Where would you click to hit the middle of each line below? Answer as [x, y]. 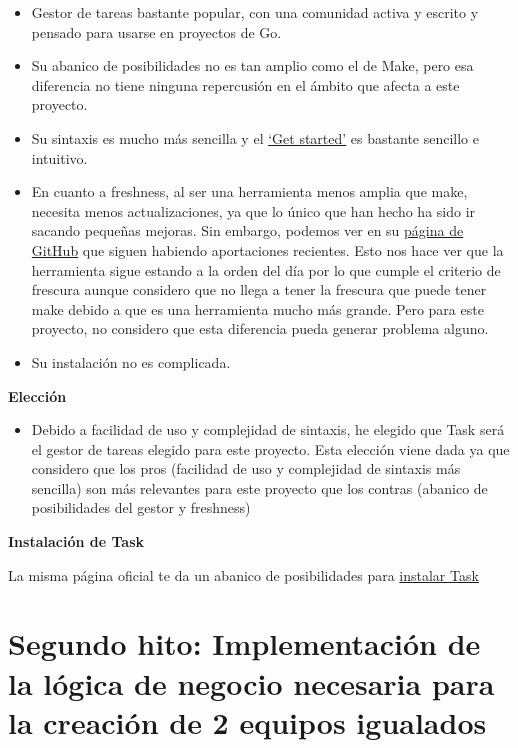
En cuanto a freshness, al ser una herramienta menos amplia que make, [249, 191]
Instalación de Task [76, 541]
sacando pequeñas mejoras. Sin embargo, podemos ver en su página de [247, 230]
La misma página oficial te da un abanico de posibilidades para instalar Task [243, 574]
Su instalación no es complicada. [131, 361]
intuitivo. [59, 157]
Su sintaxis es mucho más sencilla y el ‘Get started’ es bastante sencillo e [255, 137]
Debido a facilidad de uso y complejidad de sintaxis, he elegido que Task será [268, 429]
